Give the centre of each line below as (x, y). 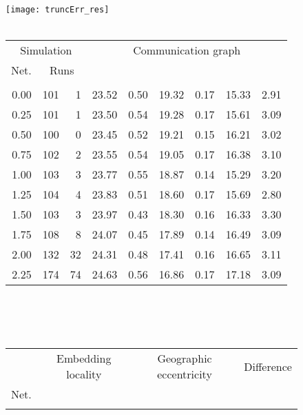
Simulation (46, 50)
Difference (268, 366)
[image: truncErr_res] (58, 10)
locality (84, 374)
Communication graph (187, 50)
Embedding (84, 358)
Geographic (185, 358)
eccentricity (185, 374)
